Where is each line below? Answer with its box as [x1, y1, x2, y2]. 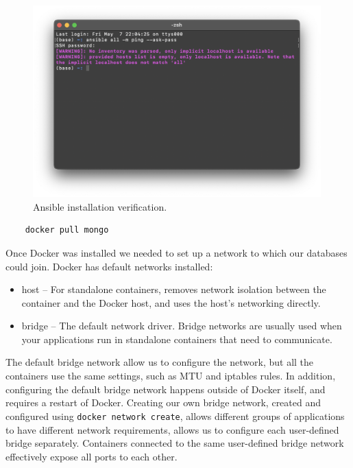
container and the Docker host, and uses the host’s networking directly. [21, 295, 321, 309]
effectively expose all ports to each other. [5, 449, 178, 463]
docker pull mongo [25, 225, 109, 235]
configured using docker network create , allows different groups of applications [5, 408, 345, 423]
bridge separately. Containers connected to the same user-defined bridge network [5, 436, 344, 450]
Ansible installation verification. [33, 199, 167, 213]
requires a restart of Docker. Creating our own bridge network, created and [5, 395, 321, 410]
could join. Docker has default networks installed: [5, 259, 213, 273]
